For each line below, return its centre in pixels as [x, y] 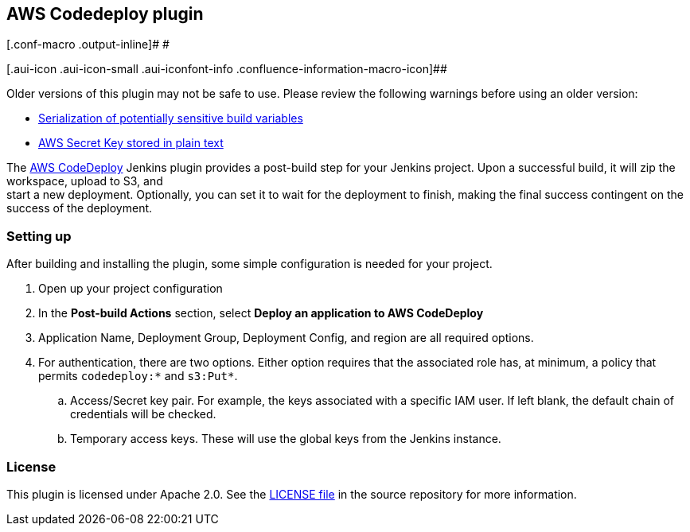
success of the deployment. [80, 208]
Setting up [39, 236]
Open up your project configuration [131, 289]
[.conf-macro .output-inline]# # [88, 45]
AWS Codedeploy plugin [105, 14]
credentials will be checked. [143, 414]
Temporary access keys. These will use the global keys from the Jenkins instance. [286, 439]
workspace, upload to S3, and [85, 181]
